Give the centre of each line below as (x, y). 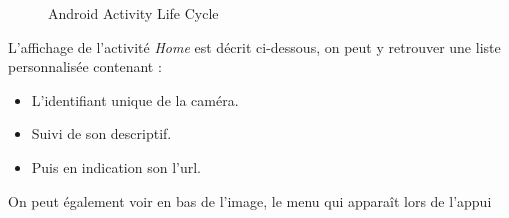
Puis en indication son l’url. (116, 166)
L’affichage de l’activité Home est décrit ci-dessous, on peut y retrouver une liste (254, 46)
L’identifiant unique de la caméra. (135, 99)
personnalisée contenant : (85, 66)
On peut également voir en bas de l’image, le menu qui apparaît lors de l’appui (250, 200)
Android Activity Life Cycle (133, 13)
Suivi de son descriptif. (101, 133)
